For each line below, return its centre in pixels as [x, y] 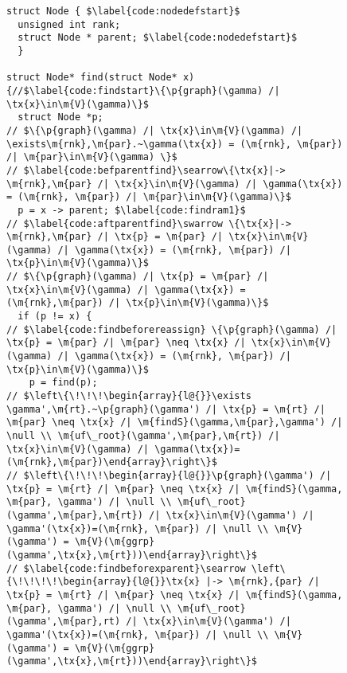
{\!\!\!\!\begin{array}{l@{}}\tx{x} [103, 582]
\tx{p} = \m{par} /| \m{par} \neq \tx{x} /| [126, 343]
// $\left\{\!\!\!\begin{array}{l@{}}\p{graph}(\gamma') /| [169, 475]
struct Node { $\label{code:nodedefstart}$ [123, 11]
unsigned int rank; [69, 24]
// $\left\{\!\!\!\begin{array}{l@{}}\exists [129, 396]
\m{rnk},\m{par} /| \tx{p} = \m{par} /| [115, 237]
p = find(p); [63, 383]
